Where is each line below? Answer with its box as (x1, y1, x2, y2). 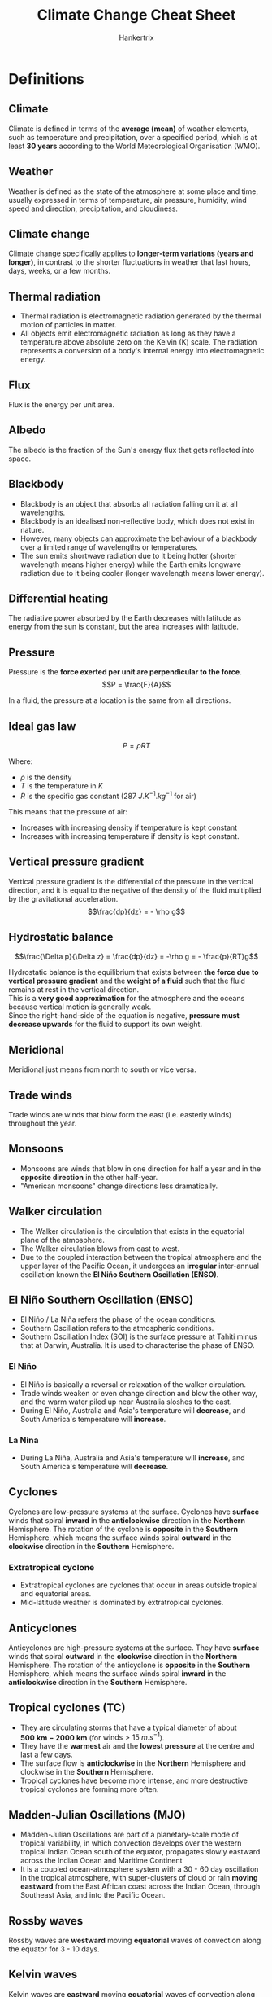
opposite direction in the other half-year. (19, 1172, 158, 1182)
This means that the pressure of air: (8, 806, 128, 816)
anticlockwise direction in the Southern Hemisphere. (8, 1677, 188, 1687)
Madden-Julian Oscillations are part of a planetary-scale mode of (19, 1830, 240, 1840)
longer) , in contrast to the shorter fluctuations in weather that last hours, (8, 257, 251, 267)
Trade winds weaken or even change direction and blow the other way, (19, 1388, 258, 1398)
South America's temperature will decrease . (19, 1462, 169, 1471)
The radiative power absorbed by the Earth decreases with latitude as (8, 613, 242, 623)
